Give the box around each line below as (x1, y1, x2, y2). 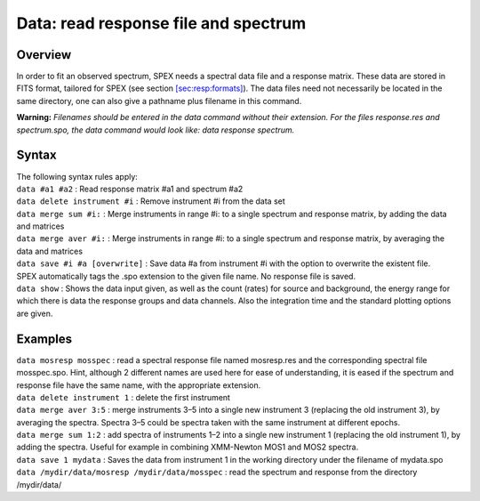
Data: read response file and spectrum (16, 13, 307, 33)
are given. (16, 308, 53, 319)
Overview (16, 47, 72, 62)
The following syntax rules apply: (16, 171, 138, 182)
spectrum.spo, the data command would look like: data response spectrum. (16, 125, 295, 135)
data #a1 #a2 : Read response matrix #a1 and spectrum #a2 (16, 183, 244, 194)
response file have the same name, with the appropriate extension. (16, 379, 261, 391)
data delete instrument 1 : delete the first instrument (16, 392, 231, 402)
